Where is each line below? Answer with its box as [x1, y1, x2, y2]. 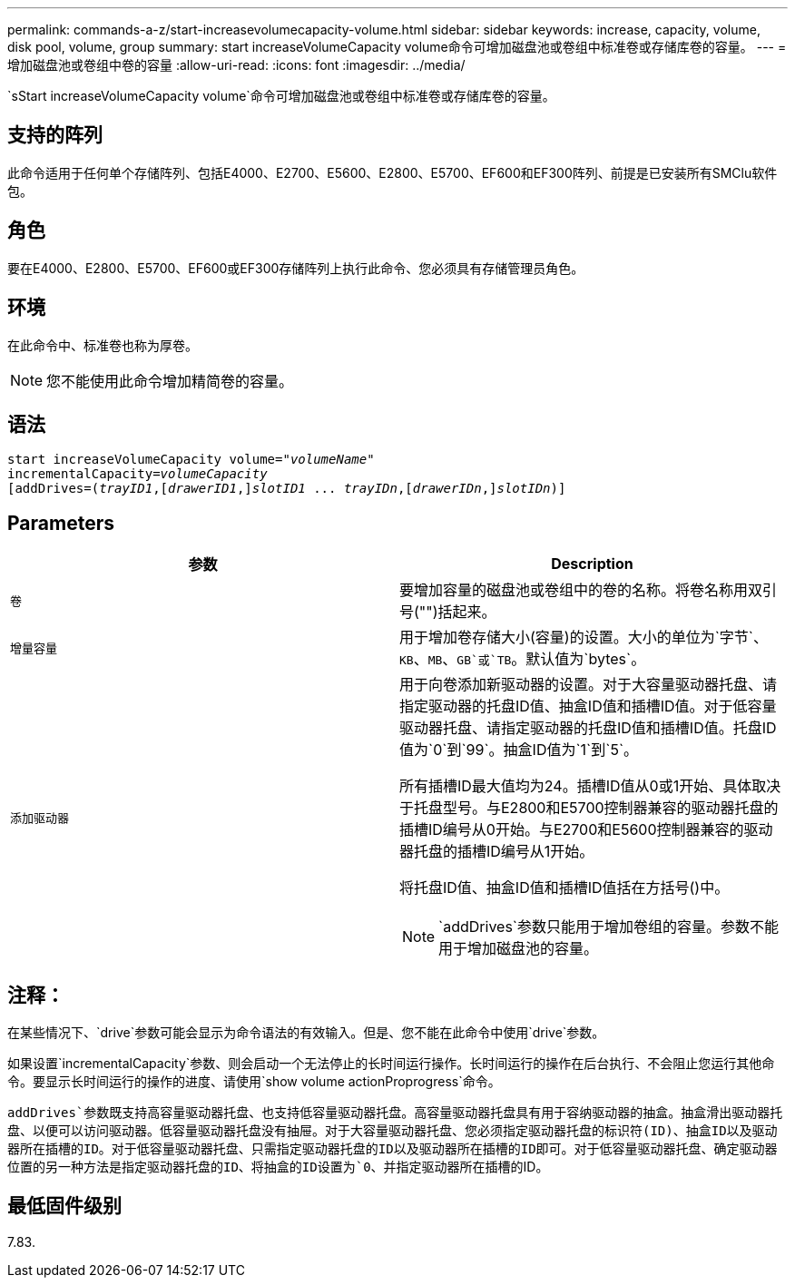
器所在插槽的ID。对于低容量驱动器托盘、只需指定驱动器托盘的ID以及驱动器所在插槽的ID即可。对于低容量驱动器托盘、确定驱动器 [7, 1142, 778, 1157]
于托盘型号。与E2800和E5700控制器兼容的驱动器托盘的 [399, 799, 779, 818]
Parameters [7, 511, 114, 535]
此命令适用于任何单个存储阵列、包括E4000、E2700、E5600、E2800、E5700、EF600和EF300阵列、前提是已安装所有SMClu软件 [7, 164, 778, 181]
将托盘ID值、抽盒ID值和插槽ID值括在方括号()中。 [399, 878, 730, 898]
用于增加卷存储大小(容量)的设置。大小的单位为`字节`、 [399, 628, 769, 647]
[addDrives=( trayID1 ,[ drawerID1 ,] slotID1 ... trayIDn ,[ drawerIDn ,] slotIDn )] [7, 481, 566, 496]
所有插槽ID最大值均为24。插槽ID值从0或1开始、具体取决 [399, 777, 781, 796]
